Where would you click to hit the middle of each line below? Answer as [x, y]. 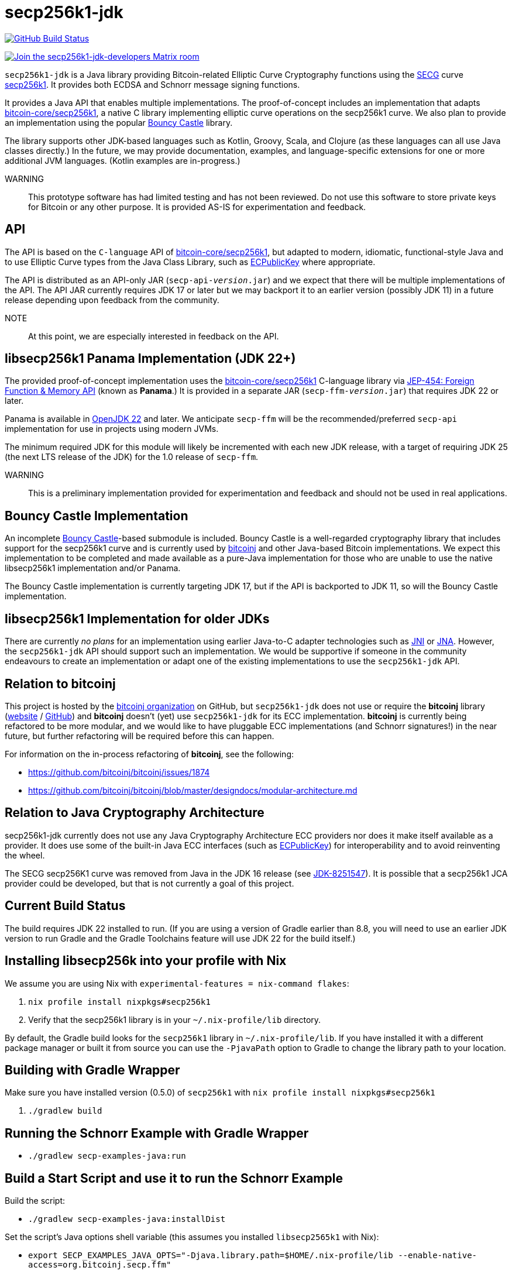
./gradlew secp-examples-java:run [107, 1156]
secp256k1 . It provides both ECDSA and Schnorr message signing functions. [152, 84]
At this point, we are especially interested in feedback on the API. [154, 336]
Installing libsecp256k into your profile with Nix [146, 961]
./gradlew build [65, 1111]
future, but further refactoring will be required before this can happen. [140, 736]
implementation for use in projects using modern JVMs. [112, 429]
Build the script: [35, 1201]
